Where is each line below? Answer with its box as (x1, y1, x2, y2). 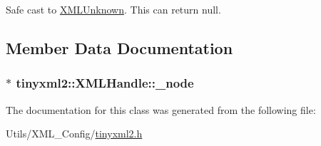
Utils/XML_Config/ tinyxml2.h (6, 126, 143, 141)
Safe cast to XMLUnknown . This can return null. (6, 2, 221, 16)
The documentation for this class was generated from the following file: (6, 102, 316, 117)
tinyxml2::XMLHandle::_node (16, 74, 194, 92)
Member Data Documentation (6, 36, 233, 58)
